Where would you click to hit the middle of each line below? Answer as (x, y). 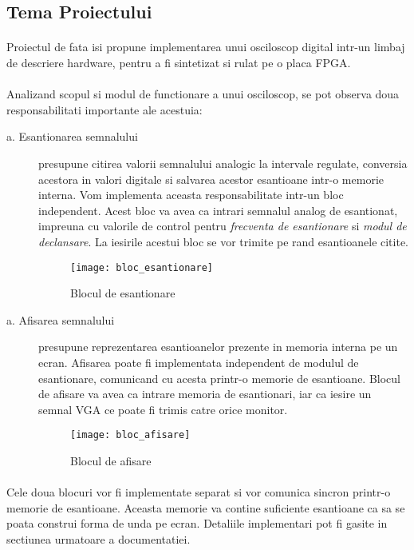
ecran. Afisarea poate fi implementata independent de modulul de (199, 362)
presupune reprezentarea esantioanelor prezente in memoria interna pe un (218, 347)
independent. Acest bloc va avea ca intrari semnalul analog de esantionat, (218, 210)
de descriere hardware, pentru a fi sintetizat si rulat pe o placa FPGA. (179, 62)
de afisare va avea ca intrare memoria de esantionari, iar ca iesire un (205, 394)
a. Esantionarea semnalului (72, 136)
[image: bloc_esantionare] (142, 267)
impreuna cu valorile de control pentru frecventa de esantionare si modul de (223, 226)
